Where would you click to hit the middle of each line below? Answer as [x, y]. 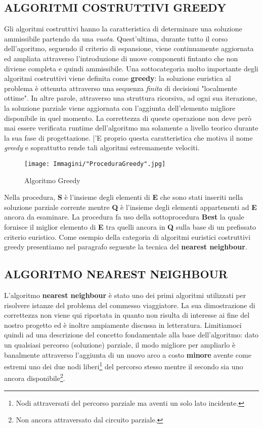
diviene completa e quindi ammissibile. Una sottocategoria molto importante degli [131, 68]
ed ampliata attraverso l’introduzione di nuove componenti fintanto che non [121, 58]
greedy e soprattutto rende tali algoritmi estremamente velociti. [102, 147]
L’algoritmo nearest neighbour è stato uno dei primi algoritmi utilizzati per [125, 295]
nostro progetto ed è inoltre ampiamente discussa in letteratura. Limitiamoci [123, 325]
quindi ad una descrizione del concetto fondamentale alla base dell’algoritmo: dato [131, 335]
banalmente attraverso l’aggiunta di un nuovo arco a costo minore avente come [128, 354]
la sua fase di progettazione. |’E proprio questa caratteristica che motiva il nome [128, 137]
